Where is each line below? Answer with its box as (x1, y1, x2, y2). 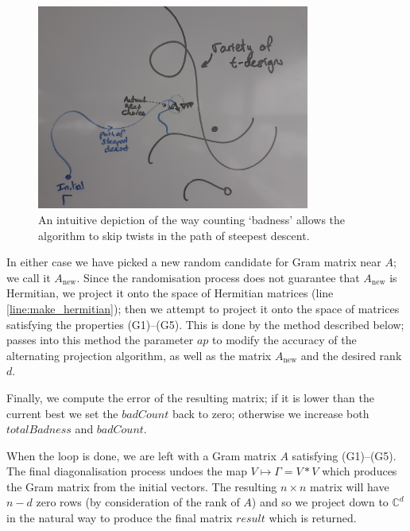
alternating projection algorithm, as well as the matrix (6, 347, 272, 363)
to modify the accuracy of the (212, 331, 357, 348)
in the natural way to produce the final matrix (6, 510, 233, 526)
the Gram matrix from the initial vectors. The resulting (6, 478, 277, 494)
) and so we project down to (251, 494, 389, 510)
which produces (322, 463, 397, 479)
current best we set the (6, 405, 118, 421)
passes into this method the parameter (6, 331, 194, 348)
